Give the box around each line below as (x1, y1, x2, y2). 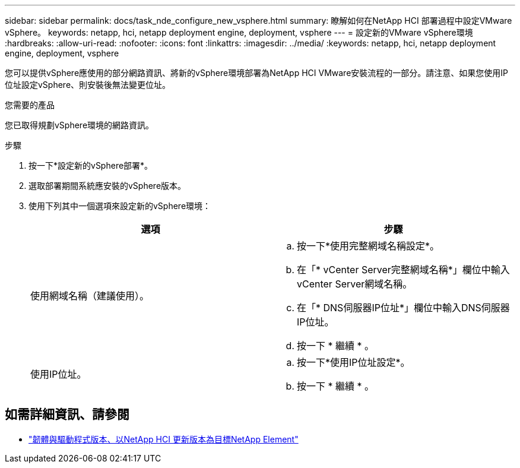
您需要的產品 (5, 100, 55, 110)
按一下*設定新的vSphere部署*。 (28, 160, 153, 170)
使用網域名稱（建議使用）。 (30, 290, 150, 302)
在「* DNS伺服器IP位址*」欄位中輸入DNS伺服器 (297, 302, 510, 314)
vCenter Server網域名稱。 (297, 278, 413, 290)
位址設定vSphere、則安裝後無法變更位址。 (5, 80, 171, 90)
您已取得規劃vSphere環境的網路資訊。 (5, 120, 154, 130)
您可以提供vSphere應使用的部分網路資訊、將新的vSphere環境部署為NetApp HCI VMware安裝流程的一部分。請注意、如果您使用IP (5, 68, 509, 78)
